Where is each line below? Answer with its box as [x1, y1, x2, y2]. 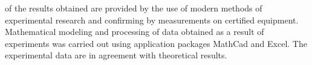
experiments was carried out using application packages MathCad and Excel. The [5, 37, 307, 49]
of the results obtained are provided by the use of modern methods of [5, 2, 262, 14]
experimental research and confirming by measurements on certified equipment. [5, 13, 299, 26]
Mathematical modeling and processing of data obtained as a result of [5, 25, 264, 38]
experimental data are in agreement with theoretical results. [5, 49, 227, 61]
